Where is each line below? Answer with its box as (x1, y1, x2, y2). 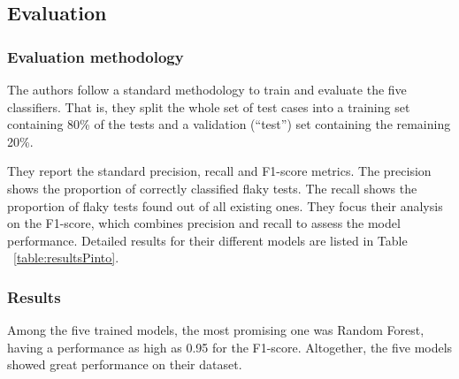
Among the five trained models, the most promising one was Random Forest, (7, 321, 425, 339)
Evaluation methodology (7, 45, 184, 67)
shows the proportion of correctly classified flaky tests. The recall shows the (7, 178, 417, 197)
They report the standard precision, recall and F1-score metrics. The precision (7, 162, 432, 180)
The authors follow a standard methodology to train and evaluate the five (7, 80, 407, 98)
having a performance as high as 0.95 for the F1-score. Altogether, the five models (7, 337, 453, 356)
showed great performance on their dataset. (7, 355, 242, 374)
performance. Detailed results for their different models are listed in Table (7, 231, 408, 249)
